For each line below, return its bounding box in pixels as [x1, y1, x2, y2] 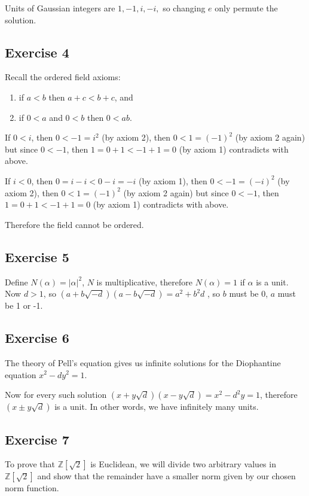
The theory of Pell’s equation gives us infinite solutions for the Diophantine [5, 356, 281, 369]
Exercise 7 [5, 430, 69, 448]
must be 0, [229, 287, 268, 300]
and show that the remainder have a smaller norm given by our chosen [37, 470, 296, 482]
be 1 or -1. [5, 299, 43, 312]
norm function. [5, 482, 59, 494]
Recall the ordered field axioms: [5, 71, 121, 83]
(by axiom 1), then [139, 174, 207, 187]
